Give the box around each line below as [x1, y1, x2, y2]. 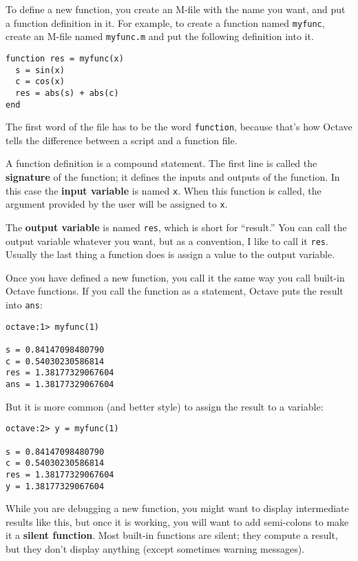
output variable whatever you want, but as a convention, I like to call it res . [6, 233, 328, 248]
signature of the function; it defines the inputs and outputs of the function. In [6, 170, 340, 184]
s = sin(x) [15, 65, 65, 75]
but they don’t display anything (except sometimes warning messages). [6, 541, 305, 555]
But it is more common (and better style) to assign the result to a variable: [6, 399, 324, 413]
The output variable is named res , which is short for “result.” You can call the [6, 219, 347, 234]
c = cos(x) [15, 77, 65, 87]
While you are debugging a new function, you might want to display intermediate [6, 501, 349, 515]
